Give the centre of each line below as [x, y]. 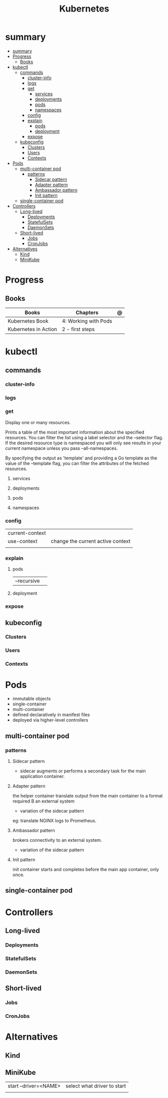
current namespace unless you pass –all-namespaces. [61, 448]
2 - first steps [78, 329]
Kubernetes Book [28, 321]
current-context [27, 533]
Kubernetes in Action [32, 329]
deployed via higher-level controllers [50, 720]
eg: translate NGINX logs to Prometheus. [54, 820]
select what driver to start [96, 1086]
